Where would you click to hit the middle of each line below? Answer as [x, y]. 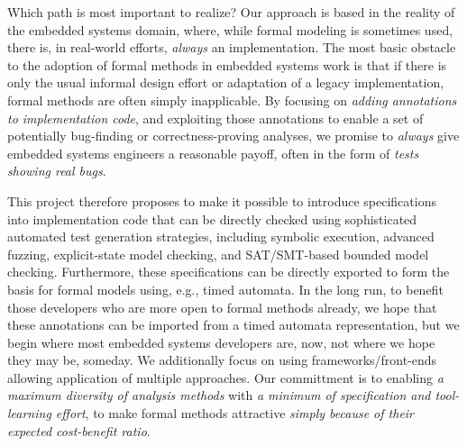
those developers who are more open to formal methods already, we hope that [222, 307]
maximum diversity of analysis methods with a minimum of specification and [219, 395]
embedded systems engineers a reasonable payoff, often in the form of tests [213, 153]
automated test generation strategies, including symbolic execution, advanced [221, 237]
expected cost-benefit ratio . [79, 430]
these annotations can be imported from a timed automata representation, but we [233, 325]
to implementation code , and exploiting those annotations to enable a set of [215, 118]
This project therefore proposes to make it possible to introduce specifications [222, 200]
